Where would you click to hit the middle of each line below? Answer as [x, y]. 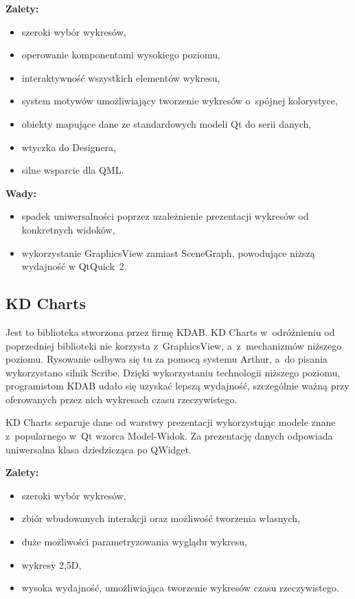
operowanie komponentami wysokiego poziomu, [121, 55]
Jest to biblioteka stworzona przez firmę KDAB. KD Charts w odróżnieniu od [170, 331]
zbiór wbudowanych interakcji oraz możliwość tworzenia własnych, [161, 518]
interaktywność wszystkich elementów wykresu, [121, 77]
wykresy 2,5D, [51, 564]
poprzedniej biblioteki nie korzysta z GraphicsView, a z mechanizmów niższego [174, 345]
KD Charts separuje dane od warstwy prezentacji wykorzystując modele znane [171, 422]
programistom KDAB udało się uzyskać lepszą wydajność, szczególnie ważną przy [177, 386]
